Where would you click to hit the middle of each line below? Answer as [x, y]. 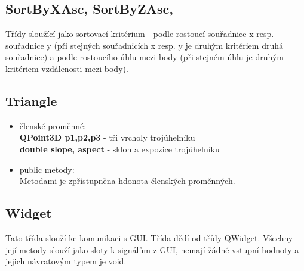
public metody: [47, 169]
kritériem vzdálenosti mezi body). [67, 68]
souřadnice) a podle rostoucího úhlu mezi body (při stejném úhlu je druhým [145, 57]
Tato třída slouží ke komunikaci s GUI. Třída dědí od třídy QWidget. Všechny [149, 237]
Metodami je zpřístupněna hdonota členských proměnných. [127, 181]
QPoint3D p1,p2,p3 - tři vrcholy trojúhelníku [107, 137]
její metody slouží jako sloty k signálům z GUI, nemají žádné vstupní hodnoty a [152, 249]
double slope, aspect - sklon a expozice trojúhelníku [119, 149]
